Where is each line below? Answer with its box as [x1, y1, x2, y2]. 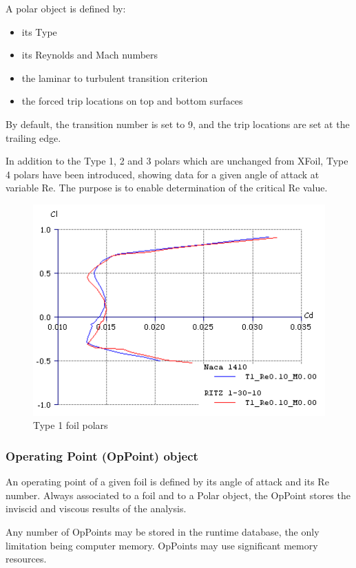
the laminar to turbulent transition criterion [21, 70, 208, 85]
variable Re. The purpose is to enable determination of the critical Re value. [6, 180, 328, 195]
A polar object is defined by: [6, 1, 126, 15]
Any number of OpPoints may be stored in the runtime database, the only [6, 524, 320, 538]
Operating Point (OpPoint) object [6, 447, 198, 464]
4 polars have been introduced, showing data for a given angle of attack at [6, 167, 320, 181]
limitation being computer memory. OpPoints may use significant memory [6, 538, 318, 552]
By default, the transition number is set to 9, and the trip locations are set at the [6, 116, 350, 131]
